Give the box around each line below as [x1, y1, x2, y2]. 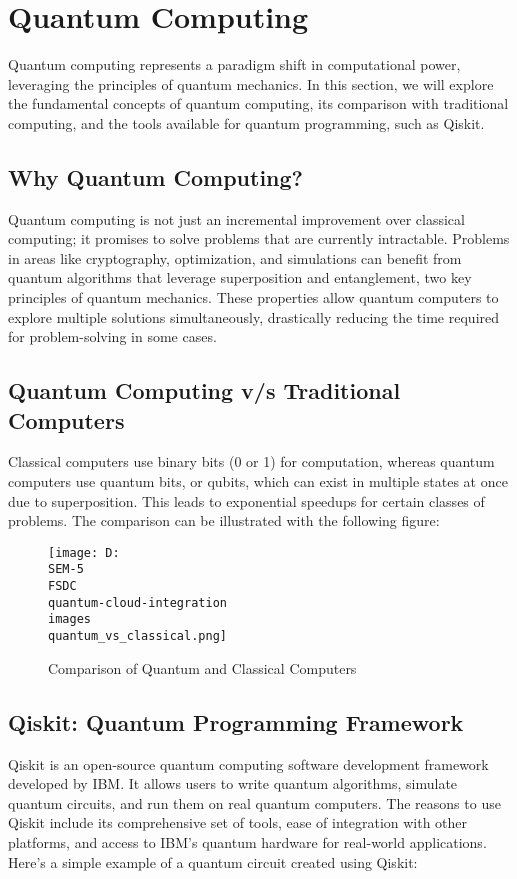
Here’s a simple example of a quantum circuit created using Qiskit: [8, 851, 418, 872]
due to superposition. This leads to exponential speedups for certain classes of [8, 490, 485, 511]
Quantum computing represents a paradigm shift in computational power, [8, 54, 461, 75]
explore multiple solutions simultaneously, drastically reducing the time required [8, 306, 500, 327]
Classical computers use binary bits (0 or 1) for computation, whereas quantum [8, 451, 495, 472]
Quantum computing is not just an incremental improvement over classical [8, 208, 465, 229]
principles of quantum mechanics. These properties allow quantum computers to [8, 287, 499, 308]
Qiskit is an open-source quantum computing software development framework [8, 753, 489, 774]
